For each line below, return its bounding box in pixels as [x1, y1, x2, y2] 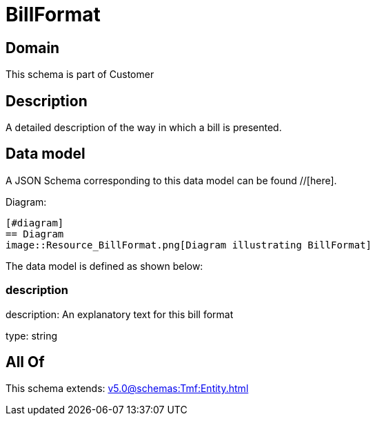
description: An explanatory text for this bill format [6, 308, 234, 320]
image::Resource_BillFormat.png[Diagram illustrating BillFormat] [6, 239, 372, 251]
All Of [6, 353, 45, 371]
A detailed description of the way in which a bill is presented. [6, 121, 282, 134]
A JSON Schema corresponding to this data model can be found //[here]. [6, 174, 337, 186]
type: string [6, 329, 58, 342]
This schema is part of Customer [6, 68, 154, 81]
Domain [6, 39, 60, 57]
